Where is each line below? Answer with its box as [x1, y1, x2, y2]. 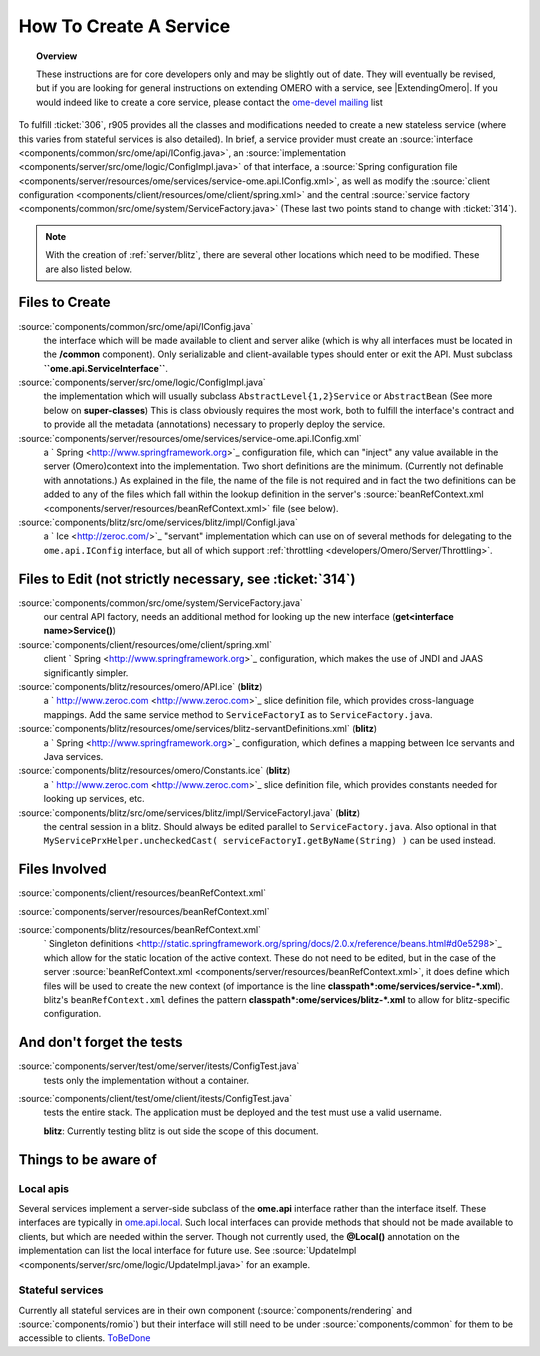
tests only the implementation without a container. [43, 1074, 250, 1086]
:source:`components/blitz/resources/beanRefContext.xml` [18, 924, 262, 936]
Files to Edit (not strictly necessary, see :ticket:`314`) [18, 570, 356, 587]
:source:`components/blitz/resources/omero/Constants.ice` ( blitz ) [18, 765, 291, 777]
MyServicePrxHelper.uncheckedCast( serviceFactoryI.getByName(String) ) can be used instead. [43, 835, 497, 847]
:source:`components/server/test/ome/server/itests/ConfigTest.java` [18, 1060, 300, 1072]
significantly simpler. [43, 666, 129, 679]
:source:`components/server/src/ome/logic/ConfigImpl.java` [18, 376, 267, 389]
